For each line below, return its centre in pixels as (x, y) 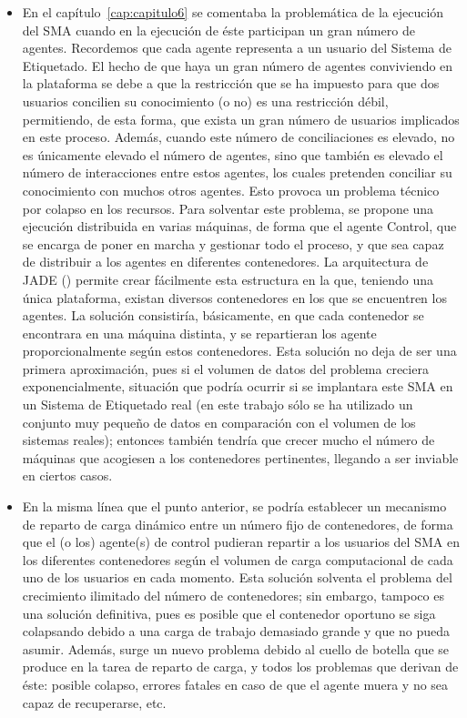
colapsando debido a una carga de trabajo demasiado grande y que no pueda (236, 631)
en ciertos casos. (67, 475)
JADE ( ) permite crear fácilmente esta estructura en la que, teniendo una (228, 279)
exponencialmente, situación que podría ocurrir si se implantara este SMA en (238, 386)
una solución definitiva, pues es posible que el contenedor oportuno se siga (229, 613)
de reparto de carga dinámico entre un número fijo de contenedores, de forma (238, 524)
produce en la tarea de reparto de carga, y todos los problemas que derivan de (240, 667)
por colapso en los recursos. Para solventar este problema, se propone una (228, 208)
